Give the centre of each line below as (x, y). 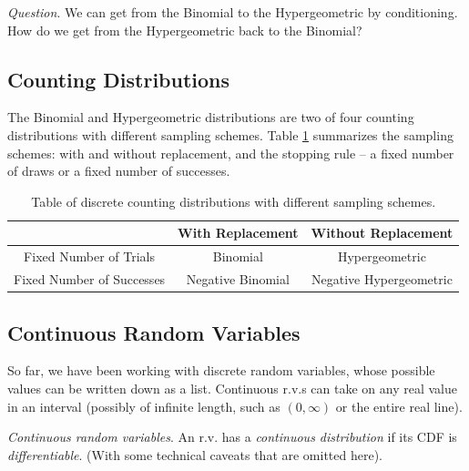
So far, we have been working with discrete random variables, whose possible (221, 370)
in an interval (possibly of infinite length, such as (144, 406)
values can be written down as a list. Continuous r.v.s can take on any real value (232, 388)
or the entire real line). (399, 406)
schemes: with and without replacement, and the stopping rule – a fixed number (231, 153)
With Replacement (238, 233)
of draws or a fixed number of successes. (119, 171)
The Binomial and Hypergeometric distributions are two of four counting (211, 117)
